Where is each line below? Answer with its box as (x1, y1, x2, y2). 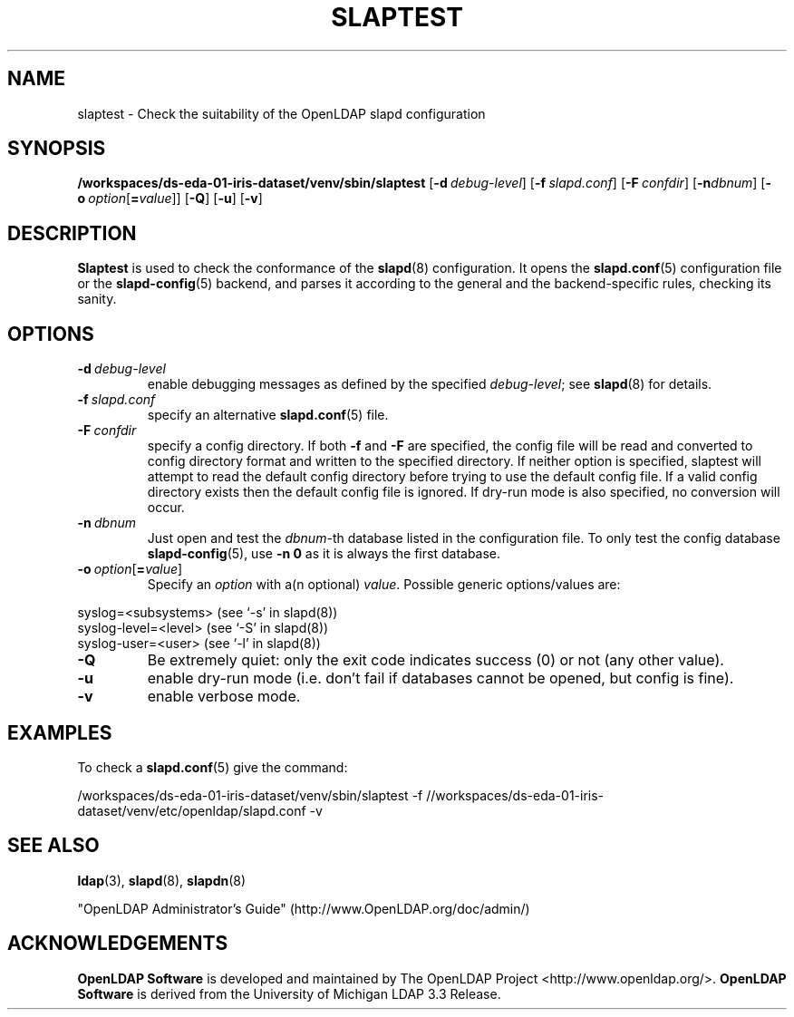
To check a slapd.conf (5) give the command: (77, 759, 348, 775)
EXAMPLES (7, 721, 112, 744)
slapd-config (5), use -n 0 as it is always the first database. (147, 546, 501, 562)
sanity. (77, 291, 117, 307)
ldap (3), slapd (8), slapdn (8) (77, 872, 247, 888)
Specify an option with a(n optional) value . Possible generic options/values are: (147, 576, 621, 593)
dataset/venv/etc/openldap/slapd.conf (77, 802, 306, 818)
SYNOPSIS (7, 137, 106, 160)
